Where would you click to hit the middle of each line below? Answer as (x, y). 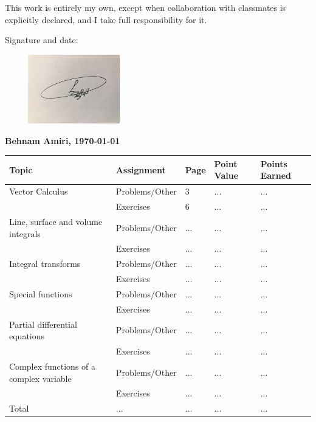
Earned (276, 175)
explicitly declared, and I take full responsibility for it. (106, 19)
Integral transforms (45, 264)
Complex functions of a (53, 366)
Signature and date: (42, 40)
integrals (25, 233)
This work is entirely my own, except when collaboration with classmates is (146, 7)
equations (27, 336)
